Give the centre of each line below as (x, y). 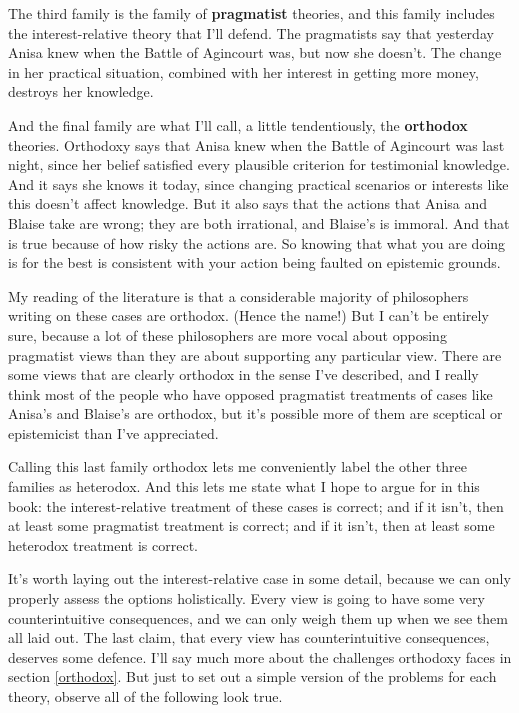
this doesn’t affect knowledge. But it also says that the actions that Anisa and (248, 203)
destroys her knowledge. (81, 91)
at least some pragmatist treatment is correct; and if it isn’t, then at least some (251, 525)
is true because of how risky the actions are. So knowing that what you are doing (257, 242)
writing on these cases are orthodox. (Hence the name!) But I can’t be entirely (248, 315)
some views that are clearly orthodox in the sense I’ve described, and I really (243, 374)
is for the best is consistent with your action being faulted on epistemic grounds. (254, 262)
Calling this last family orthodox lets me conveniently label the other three (237, 466)
